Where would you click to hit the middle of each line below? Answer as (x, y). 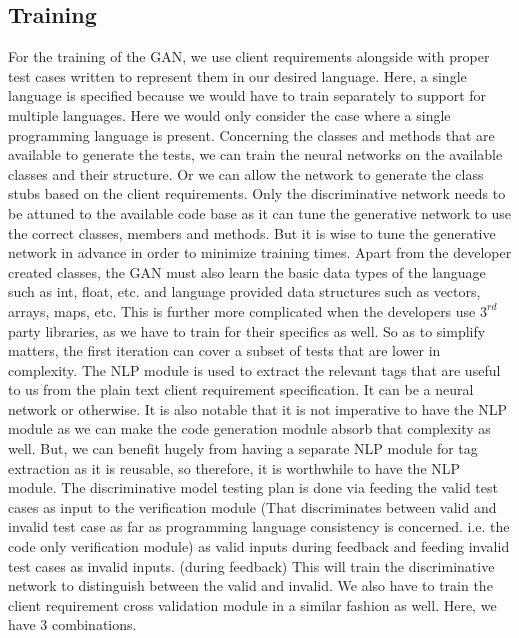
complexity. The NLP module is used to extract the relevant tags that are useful (254, 369)
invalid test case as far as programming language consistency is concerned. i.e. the (259, 526)
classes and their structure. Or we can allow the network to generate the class (246, 173)
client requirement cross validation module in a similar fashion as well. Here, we (252, 604)
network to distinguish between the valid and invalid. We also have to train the (250, 585)
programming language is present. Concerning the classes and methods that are (251, 134)
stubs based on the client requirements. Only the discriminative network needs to (257, 193)
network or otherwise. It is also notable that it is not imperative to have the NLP (257, 408)
